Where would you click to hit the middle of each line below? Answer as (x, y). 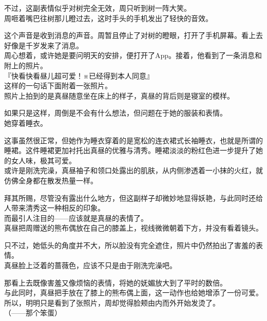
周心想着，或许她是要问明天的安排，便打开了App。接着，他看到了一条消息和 (133, 55)
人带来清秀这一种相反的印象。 (54, 208)
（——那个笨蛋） (33, 313)
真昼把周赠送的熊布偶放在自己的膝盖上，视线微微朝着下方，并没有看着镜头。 (133, 228)
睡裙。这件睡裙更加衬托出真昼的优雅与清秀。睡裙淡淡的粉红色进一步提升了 (130, 150)
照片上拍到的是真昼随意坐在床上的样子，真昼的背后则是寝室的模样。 (119, 95)
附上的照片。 (26, 65)
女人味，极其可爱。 (43, 160)
